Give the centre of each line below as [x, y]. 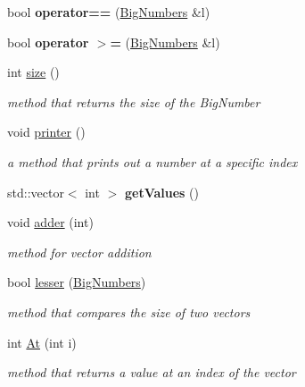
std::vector [36, 192]
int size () [33, 72]
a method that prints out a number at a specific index [152, 161]
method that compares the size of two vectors [129, 311]
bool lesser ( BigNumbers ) [77, 282]
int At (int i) [42, 342]
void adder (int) [50, 222]
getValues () [161, 192]
